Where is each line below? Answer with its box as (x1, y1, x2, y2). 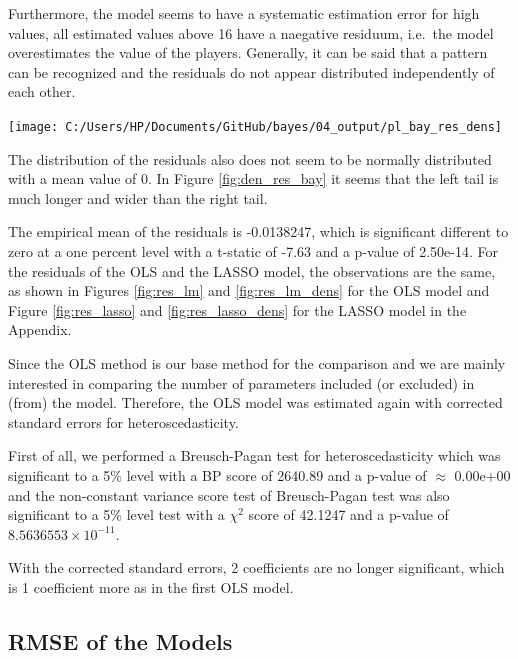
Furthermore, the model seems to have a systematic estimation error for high (8, 3, 480, 23)
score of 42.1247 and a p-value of (248, 504, 449, 525)
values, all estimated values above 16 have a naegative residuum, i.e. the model (8, 22, 494, 43)
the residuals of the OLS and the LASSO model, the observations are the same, (8, 260, 496, 281)
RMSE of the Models (8, 625, 233, 656)
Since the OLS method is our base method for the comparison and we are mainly (8, 352, 506, 373)
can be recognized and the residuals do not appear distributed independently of (8, 61, 495, 82)
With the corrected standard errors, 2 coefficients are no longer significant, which (8, 557, 505, 578)
